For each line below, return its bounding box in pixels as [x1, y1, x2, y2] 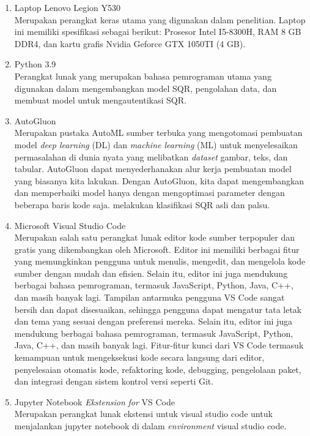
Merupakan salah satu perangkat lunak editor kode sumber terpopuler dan [14, 231, 295, 244]
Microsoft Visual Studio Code [14, 219, 126, 231]
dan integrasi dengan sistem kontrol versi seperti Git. [14, 375, 214, 388]
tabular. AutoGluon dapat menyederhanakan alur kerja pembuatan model [14, 162, 292, 175]
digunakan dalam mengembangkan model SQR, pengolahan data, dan [14, 81, 277, 94]
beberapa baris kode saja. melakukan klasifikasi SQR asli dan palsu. [14, 198, 270, 211]
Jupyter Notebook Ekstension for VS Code [14, 395, 175, 408]
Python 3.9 [14, 58, 56, 70]
